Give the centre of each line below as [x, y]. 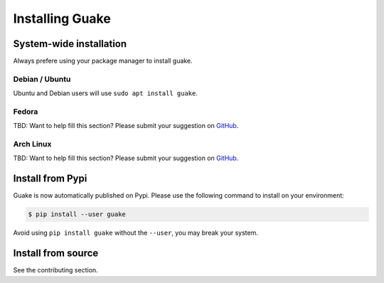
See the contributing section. [56, 270]
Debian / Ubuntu [42, 79]
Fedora [26, 112]
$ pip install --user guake [77, 214]
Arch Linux [32, 144]
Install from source [56, 253]
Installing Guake [62, 18]
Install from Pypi [50, 179]
